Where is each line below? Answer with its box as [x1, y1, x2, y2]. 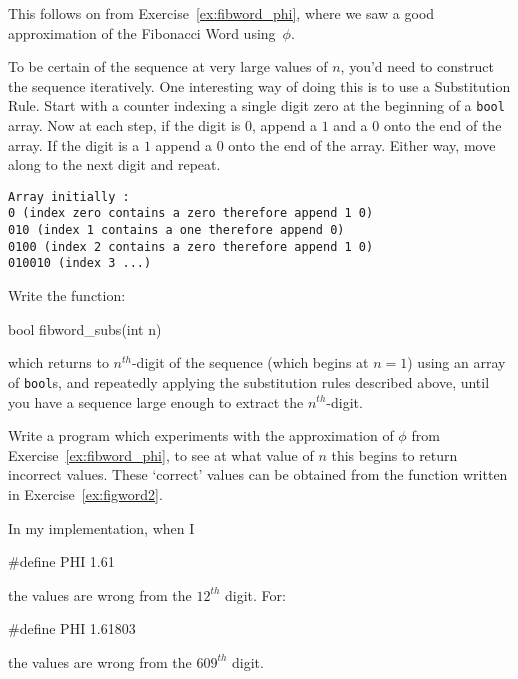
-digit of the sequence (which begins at [131, 352, 369, 373]
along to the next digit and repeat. [8, 154, 221, 175]
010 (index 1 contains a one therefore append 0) [8, 223, 345, 238]
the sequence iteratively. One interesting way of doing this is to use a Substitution [8, 75, 511, 96]
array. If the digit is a [8, 134, 140, 155]
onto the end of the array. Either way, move [228, 134, 496, 155]
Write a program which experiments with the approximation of [8, 425, 394, 446]
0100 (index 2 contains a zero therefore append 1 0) [8, 239, 374, 254]
